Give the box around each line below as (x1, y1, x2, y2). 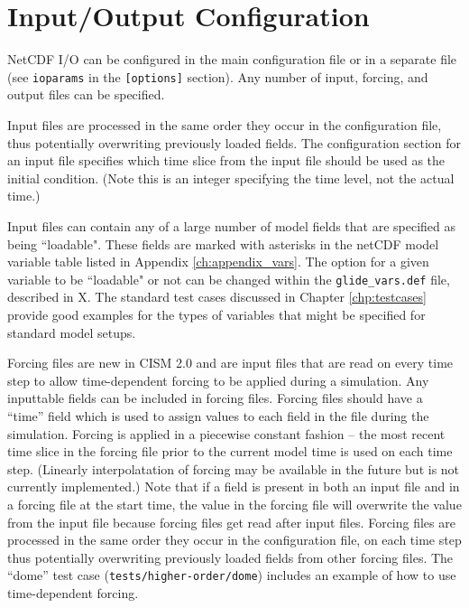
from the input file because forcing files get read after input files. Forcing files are (7, 512, 455, 531)
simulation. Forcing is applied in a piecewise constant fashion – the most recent (7, 424, 446, 443)
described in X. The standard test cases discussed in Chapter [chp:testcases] (7, 287, 427, 306)
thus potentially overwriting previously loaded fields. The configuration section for (7, 133, 462, 152)
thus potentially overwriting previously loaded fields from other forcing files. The (7, 547, 454, 566)
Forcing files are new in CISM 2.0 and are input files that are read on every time (7, 353, 454, 372)
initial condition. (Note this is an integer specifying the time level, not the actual (7, 168, 455, 187)
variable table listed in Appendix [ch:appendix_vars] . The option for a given (7, 252, 429, 271)
